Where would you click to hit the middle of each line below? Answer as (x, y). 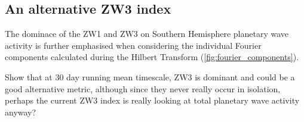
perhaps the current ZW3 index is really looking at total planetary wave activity (152, 100)
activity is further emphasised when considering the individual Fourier (133, 45)
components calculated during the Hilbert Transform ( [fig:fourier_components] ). (152, 57)
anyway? (21, 112)
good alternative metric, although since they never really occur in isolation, (143, 88)
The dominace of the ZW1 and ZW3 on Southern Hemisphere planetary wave (147, 34)
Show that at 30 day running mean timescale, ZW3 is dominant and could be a (150, 76)
